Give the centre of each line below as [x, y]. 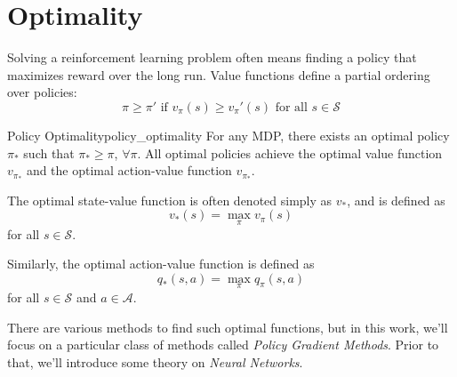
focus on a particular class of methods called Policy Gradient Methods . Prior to [223, 345]
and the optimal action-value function [129, 170]
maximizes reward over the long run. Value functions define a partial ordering [219, 74]
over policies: [42, 92]
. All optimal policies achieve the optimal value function [290, 152]
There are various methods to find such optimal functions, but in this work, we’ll [228, 327]
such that [49, 152]
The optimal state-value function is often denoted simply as [170, 200]
